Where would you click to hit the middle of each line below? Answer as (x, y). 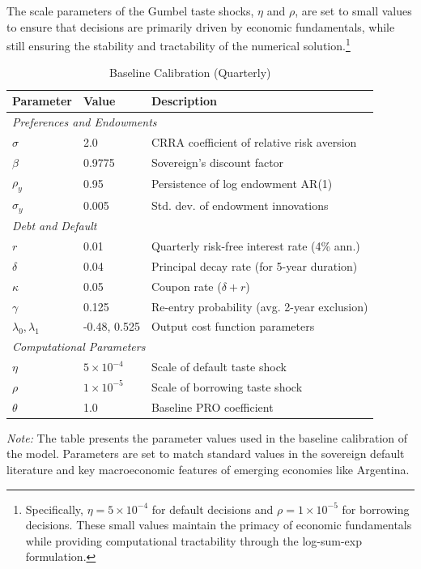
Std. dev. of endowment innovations (240, 205)
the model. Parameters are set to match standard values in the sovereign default (206, 453)
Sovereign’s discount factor (217, 162)
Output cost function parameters (233, 326)
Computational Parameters (79, 347)
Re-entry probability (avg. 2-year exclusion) (259, 306)
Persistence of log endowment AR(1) (242, 183)
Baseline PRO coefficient (212, 406)
